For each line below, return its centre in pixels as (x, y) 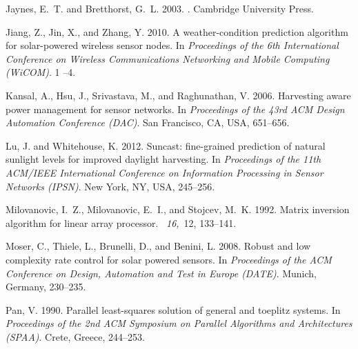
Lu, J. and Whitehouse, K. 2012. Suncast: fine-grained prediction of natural (166, 145)
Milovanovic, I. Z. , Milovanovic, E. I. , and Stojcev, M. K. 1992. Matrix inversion (178, 209)
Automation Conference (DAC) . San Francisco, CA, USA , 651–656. (148, 122)
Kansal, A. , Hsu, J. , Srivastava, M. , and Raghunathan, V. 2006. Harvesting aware (178, 95)
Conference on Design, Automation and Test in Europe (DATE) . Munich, (161, 273)
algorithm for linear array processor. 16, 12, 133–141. (121, 222)
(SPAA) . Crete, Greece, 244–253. (75, 336)
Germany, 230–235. (46, 287)
